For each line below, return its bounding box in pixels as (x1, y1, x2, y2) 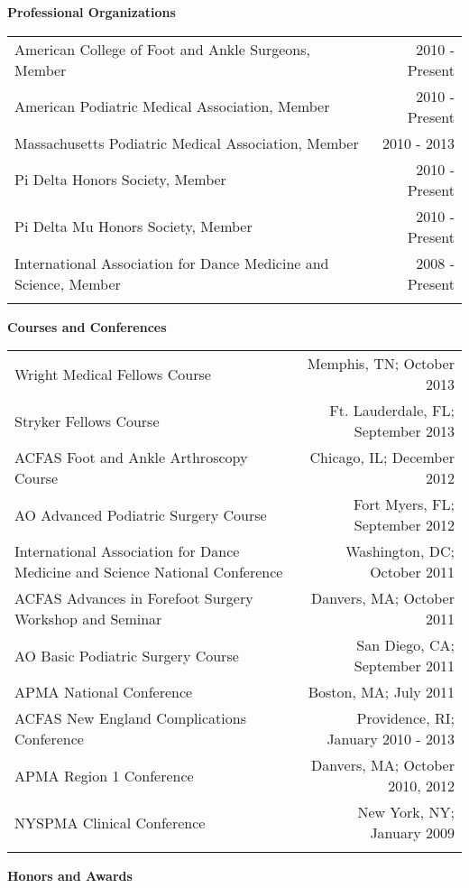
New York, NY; (357, 801, 455, 823)
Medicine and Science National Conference (14, 561, 283, 583)
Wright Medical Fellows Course (14, 363, 211, 384)
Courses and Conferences (7, 317, 167, 336)
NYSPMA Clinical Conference (14, 811, 206, 833)
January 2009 (370, 822, 455, 844)
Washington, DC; (345, 541, 455, 562)
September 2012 (354, 514, 455, 536)
